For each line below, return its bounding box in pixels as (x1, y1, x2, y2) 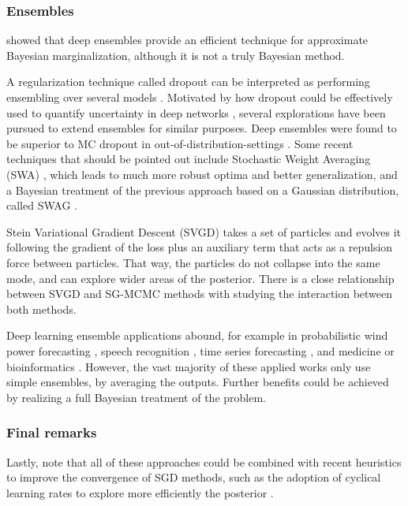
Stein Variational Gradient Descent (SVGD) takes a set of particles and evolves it (6, 223, 402, 240)
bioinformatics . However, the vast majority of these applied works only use (6, 358, 371, 374)
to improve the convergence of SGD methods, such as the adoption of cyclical (6, 469, 381, 486)
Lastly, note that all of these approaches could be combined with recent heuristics (6, 453, 402, 470)
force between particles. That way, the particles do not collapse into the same (6, 254, 380, 270)
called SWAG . (6, 197, 77, 214)
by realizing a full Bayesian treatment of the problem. (6, 389, 266, 405)
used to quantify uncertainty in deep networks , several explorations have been (6, 104, 386, 121)
